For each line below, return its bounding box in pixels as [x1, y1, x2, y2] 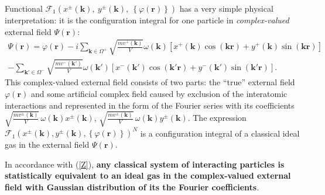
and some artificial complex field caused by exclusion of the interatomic [30, 87, 288, 99]
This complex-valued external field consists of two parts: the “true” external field [5, 76, 295, 88]
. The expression [187, 112, 247, 124]
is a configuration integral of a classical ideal [140, 127, 300, 139]
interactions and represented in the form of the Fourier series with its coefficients [5, 99, 295, 111]
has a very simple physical [179, 2, 273, 14]
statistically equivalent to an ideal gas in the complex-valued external [5, 169, 291, 182]
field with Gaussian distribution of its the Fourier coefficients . [5, 180, 259, 193]
